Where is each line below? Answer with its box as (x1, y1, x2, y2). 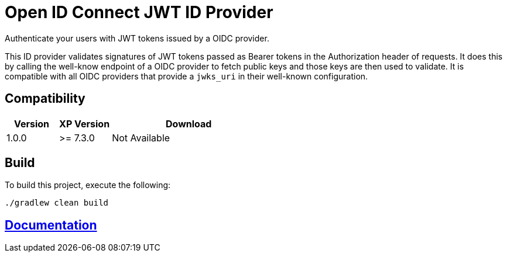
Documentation (5, 217, 97, 232)
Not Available (112, 131, 170, 144)
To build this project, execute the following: (5, 180, 171, 190)
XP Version (59, 117, 110, 130)
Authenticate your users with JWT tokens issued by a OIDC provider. (5, 33, 269, 43)
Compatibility (5, 91, 85, 106)
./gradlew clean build (5, 198, 109, 208)
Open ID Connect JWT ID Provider (5, 2, 273, 22)
